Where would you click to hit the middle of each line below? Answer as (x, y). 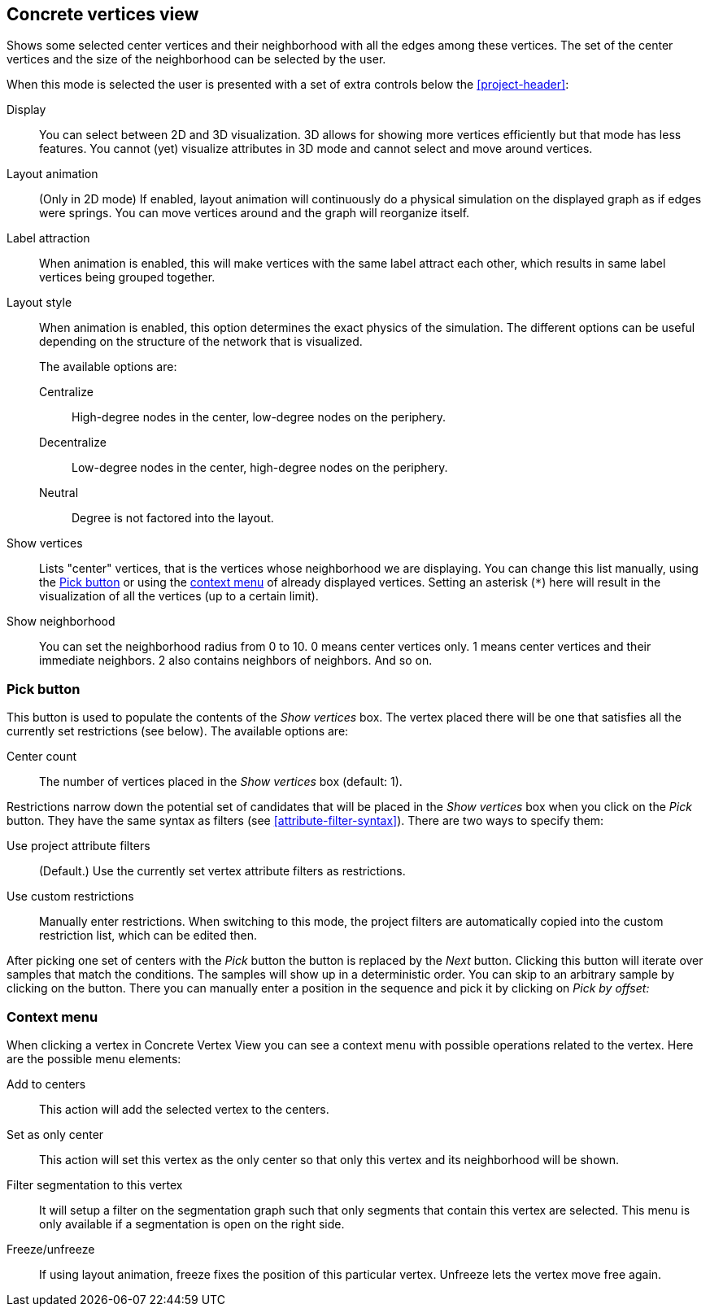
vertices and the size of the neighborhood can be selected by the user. (196, 59)
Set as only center (55, 1134)
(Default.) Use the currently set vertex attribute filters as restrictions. (222, 871)
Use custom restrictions (70, 896)
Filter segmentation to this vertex (95, 1184)
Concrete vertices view (103, 14)
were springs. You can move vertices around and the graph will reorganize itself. (255, 213)
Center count (41, 757)
